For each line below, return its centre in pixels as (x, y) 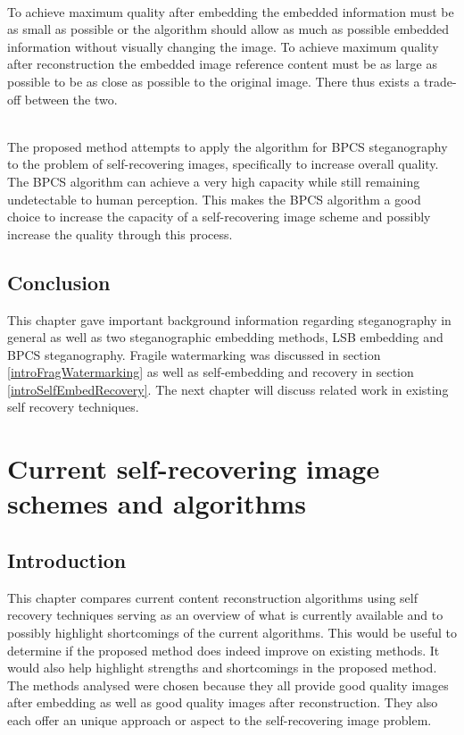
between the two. (71, 99)
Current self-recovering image (194, 468)
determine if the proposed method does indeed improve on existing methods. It (224, 650)
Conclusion (59, 282)
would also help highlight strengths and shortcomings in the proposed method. (222, 668)
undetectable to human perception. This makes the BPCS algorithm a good (214, 199)
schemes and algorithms (157, 503)
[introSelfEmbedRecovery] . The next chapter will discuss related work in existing (228, 389)
